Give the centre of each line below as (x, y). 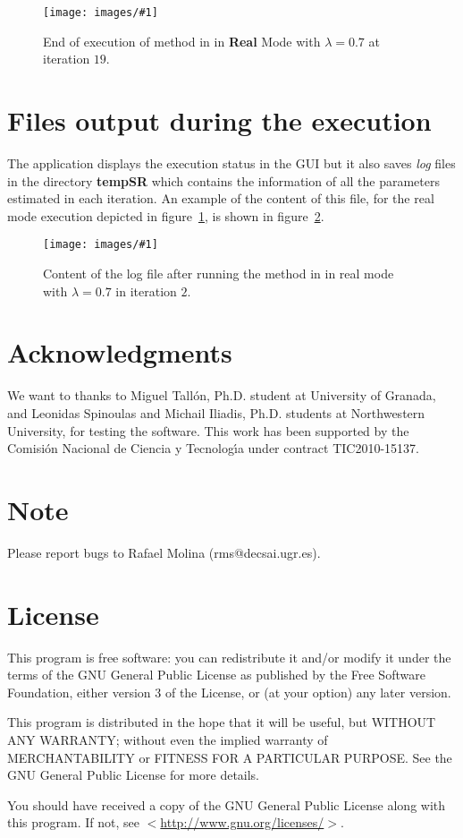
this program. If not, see (74, 822)
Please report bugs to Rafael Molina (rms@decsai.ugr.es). (164, 552)
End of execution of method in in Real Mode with (182, 41)
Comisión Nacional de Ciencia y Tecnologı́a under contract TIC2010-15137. (213, 448)
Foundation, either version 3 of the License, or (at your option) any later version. (229, 692)
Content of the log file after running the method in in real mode (219, 273)
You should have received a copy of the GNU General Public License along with (227, 804)
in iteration (146, 291)
